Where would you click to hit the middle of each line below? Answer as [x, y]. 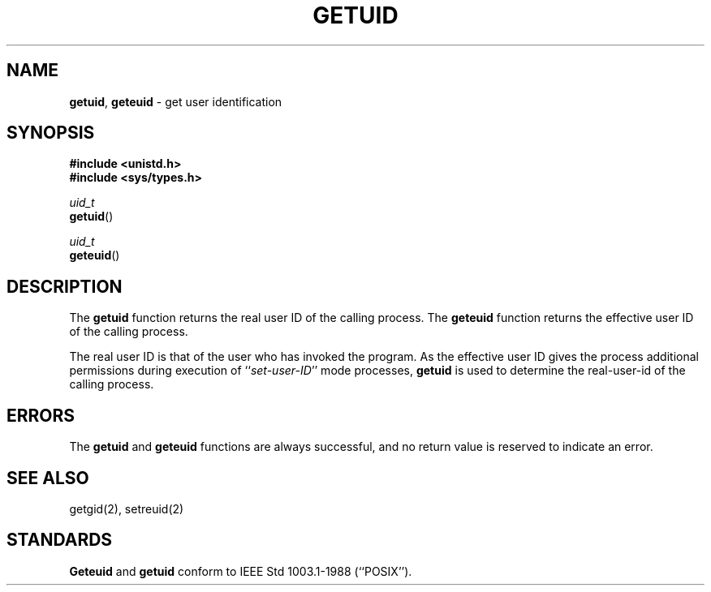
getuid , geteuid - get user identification [176, 101]
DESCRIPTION [65, 286]
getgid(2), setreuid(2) [127, 508]
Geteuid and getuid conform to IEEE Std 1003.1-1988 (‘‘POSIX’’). [241, 571]
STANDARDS [60, 540]
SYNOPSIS [51, 133]
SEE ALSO [48, 478]
